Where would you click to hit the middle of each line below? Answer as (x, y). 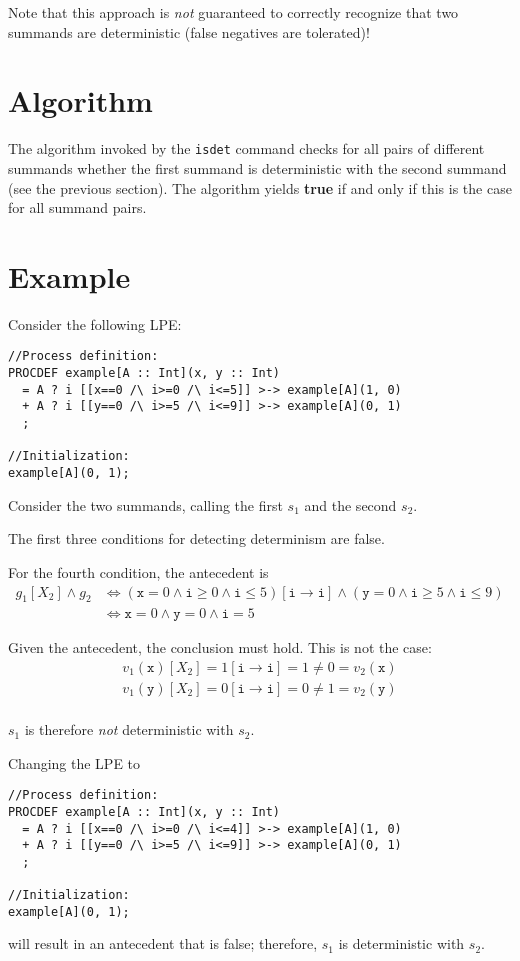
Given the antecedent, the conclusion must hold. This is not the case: (220, 647)
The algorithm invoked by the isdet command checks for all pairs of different (246, 148)
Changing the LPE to (74, 762)
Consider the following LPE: (95, 323)
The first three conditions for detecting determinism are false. (196, 538)
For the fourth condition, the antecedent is (138, 571)
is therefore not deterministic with (129, 729)
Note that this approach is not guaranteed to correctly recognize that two (233, 12)
